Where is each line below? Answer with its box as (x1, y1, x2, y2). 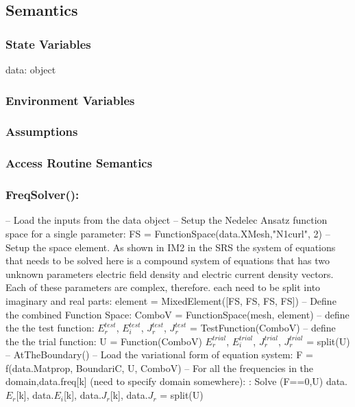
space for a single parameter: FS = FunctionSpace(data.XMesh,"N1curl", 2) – (5, 226, 330, 240)
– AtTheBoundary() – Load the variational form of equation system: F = (5, 347, 313, 362)
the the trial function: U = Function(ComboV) (5, 334, 202, 348)
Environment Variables (5, 91, 135, 108)
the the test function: (5, 321, 95, 335)
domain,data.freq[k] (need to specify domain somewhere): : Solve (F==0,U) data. (5, 374, 348, 388)
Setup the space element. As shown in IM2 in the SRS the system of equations (5, 240, 336, 254)
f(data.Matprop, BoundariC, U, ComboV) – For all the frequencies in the (5, 360, 314, 375)
